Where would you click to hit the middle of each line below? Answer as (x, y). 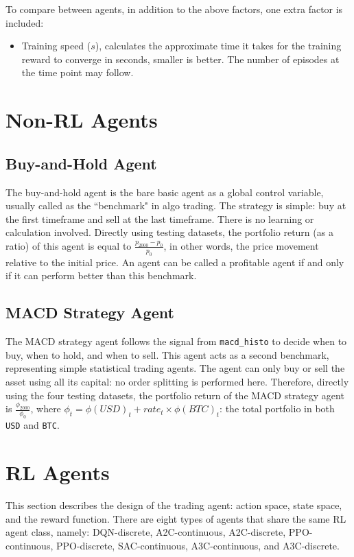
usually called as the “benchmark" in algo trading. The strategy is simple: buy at (176, 205)
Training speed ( (56, 46)
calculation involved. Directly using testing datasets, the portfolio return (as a (169, 232)
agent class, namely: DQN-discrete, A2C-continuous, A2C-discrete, (146, 532)
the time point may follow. (78, 72)
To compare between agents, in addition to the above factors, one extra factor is (174, 9)
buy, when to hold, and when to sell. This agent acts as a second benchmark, (167, 354)
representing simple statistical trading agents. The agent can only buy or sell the (175, 368)
